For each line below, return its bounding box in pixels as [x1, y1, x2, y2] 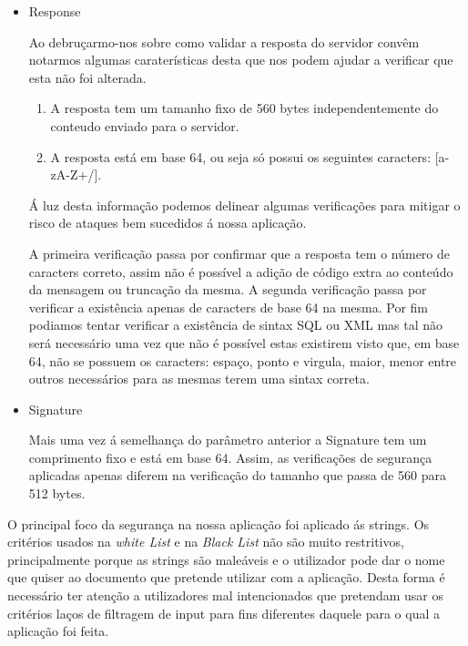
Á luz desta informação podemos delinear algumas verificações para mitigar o [28, 195, 461, 214]
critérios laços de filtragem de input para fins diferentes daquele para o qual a [7, 603, 440, 622]
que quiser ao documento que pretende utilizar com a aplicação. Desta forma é [7, 568, 445, 587]
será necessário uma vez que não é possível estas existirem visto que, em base [28, 333, 460, 352]
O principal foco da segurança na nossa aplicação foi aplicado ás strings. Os [7, 514, 430, 533]
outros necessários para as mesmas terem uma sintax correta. [28, 369, 370, 388]
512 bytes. [28, 484, 86, 503]
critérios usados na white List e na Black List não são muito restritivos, [7, 532, 404, 551]
